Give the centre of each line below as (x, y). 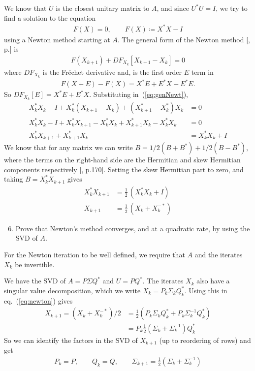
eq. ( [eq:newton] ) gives (38, 300)
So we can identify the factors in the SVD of (71, 340)
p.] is (11, 49)
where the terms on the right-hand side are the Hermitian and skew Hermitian (122, 160)
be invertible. (35, 264)
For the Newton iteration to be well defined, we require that (95, 255)
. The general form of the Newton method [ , (184, 39)
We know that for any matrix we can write (68, 147)
